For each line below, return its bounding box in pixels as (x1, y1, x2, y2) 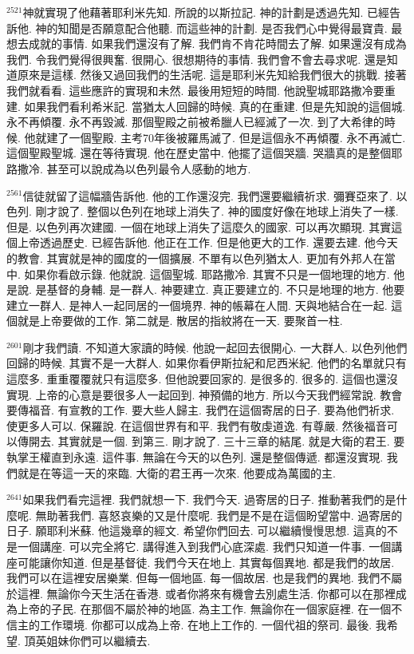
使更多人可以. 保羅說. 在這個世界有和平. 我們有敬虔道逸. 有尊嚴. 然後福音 (6, 417, 387, 434)
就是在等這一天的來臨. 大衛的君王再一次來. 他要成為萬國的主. (17, 464, 336, 481)
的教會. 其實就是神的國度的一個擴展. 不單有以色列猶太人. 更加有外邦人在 (6, 249, 384, 266)
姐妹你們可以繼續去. (46, 632, 151, 648)
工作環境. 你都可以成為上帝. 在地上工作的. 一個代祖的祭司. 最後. (39, 616, 373, 632)
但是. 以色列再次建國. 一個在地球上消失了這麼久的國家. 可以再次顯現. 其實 (6, 218, 392, 235)
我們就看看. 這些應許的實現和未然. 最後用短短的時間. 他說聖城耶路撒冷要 (6, 81, 384, 98)
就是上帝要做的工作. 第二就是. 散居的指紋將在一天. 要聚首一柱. (17, 312, 343, 329)
